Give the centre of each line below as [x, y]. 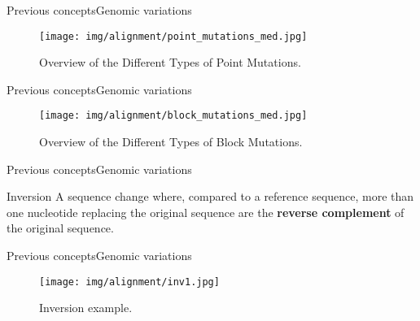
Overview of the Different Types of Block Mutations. [171, 142]
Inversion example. [86, 308]
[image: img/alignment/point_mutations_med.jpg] [173, 36]
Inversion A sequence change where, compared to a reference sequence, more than [210, 196]
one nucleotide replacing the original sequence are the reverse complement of [206, 212]
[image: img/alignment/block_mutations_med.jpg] [173, 116]
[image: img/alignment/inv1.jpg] [129, 282]
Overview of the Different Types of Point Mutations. [170, 62]
